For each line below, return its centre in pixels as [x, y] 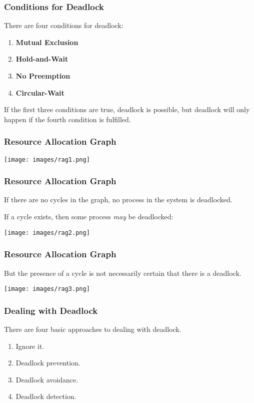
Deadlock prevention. [48, 363]
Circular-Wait [40, 92]
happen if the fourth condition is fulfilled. [67, 119]
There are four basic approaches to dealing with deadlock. [93, 329]
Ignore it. [30, 346]
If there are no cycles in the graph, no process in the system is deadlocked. [118, 199]
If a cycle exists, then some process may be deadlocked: [89, 217]
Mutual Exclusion [47, 42]
